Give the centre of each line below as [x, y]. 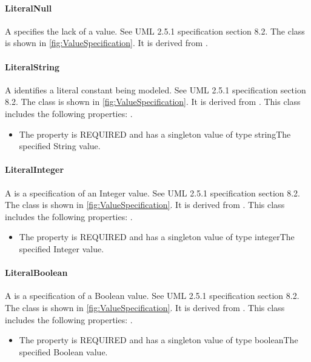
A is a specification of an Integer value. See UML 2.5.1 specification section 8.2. [153, 193]
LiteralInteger [35, 169]
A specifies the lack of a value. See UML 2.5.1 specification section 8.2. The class [155, 31]
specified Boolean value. [63, 351]
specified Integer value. [62, 248]
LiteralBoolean [36, 273]
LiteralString [32, 66]
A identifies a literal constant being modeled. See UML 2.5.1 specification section [155, 89]
